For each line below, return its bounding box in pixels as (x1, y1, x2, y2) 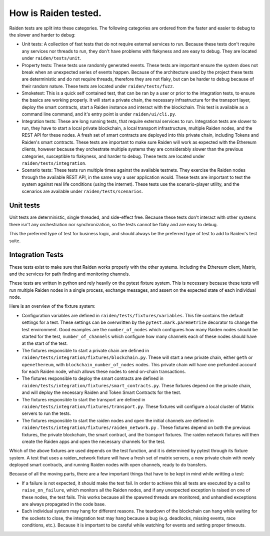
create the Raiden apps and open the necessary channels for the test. (21, 438, 166, 444)
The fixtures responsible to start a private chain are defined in (21, 347, 149, 353)
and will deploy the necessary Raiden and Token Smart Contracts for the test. (21, 389, 181, 395)
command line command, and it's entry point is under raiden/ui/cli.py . (21, 111, 177, 117)
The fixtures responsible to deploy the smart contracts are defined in (21, 375, 163, 381)
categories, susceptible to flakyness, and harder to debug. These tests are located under (21, 153, 205, 159)
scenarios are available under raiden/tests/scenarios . (21, 188, 143, 194)
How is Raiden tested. (9, 8, 102, 19)
